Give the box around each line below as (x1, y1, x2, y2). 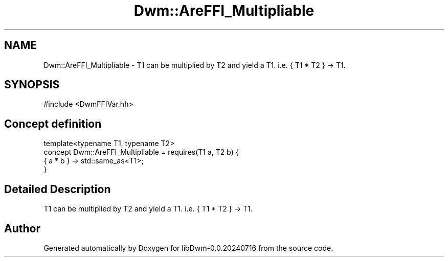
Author (4, 222, 40, 235)
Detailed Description (4, 182, 111, 196)
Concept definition (4, 117, 102, 130)
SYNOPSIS (4, 78, 60, 91)
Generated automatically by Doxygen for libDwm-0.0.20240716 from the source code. (43, 243, 333, 252)
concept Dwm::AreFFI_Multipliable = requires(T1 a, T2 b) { (43, 148, 239, 157)
